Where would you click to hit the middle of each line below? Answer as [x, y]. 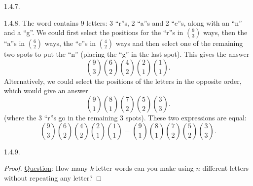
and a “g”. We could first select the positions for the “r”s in [94, 32]
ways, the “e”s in [70, 43]
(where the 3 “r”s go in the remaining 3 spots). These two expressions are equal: [125, 117]
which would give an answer [46, 91]
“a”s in [15, 43]
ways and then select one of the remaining [179, 43]
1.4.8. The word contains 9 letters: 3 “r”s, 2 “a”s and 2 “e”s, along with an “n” [123, 22]
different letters [225, 168]
